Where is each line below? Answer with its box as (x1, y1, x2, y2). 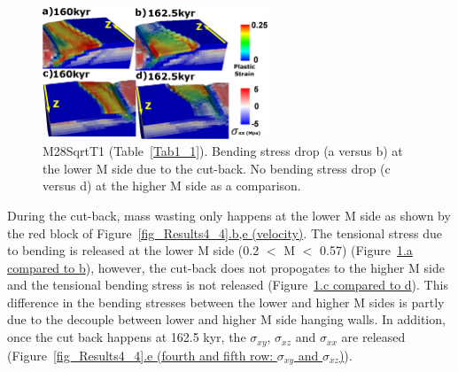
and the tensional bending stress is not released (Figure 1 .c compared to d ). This (7, 275, 448, 294)
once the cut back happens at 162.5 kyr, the (7, 328, 246, 346)
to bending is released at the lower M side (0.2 (7, 241, 260, 260)
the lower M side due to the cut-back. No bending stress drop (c (43, 159, 391, 177)
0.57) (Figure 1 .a (319, 241, 413, 260)
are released (341, 328, 406, 346)
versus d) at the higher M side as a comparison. (43, 176, 301, 195)
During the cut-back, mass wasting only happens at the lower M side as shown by (7, 205, 451, 224)
